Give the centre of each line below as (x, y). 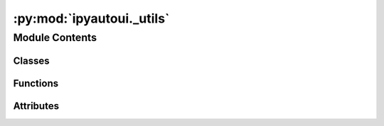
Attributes (36, 106)
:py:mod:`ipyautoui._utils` (91, 18)
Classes (31, 61)
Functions (36, 83)
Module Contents (55, 38)
